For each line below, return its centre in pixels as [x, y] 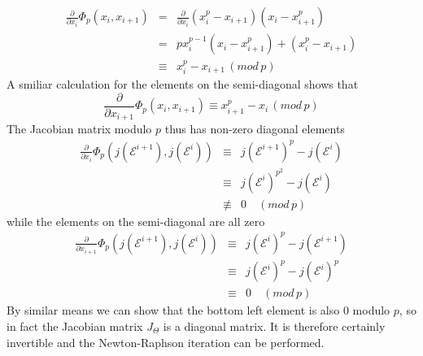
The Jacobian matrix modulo [79, 129]
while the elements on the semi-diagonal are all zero [136, 221]
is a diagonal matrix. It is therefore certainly [274, 326]
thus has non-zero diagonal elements [255, 129]
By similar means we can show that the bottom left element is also [173, 310]
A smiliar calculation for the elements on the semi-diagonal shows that [183, 84]
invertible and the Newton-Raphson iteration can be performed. [166, 342]
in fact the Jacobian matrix [75, 326]
